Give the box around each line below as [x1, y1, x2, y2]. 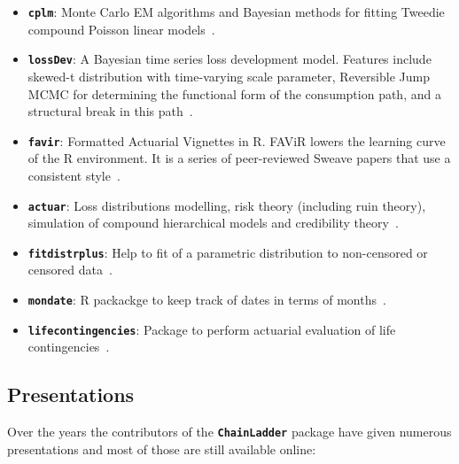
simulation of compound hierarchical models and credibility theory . [27, 213, 399, 232]
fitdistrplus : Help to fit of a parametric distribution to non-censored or [27, 243, 428, 261]
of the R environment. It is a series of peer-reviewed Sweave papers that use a [27, 149, 451, 167]
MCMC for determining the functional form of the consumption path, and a [27, 84, 441, 103]
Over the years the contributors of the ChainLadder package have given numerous [7, 422, 452, 441]
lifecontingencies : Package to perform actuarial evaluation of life [27, 320, 396, 338]
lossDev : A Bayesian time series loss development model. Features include [27, 50, 432, 68]
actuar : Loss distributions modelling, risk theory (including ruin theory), [27, 196, 426, 214]
